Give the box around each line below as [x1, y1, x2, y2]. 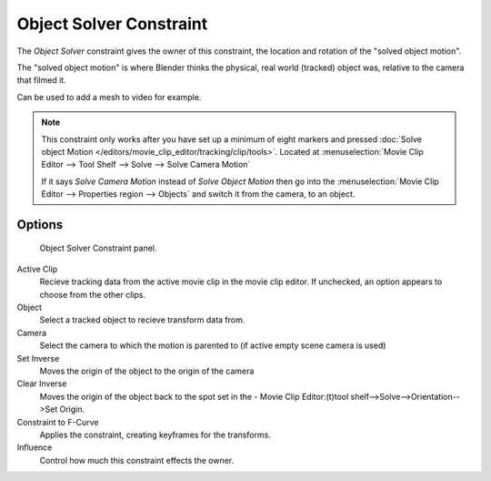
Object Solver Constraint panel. [39, 242, 157, 254]
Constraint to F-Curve [16, 416, 99, 427]
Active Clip [16, 263, 58, 274]
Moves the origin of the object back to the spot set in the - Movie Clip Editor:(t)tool [39, 391, 349, 402]
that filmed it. [16, 75, 67, 86]
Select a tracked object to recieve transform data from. [39, 314, 245, 325]
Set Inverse [16, 353, 60, 363]
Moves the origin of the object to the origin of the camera [39, 365, 255, 376]
